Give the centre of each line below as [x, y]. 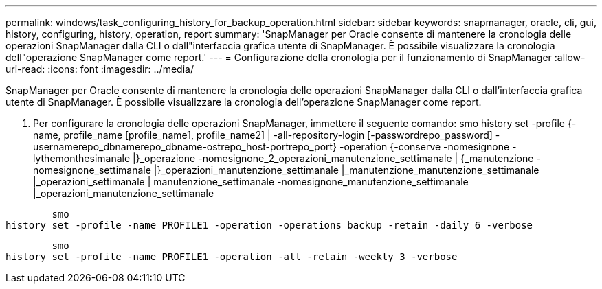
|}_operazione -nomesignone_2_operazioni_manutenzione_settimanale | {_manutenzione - [337, 158]
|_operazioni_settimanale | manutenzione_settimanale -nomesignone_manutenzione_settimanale [251, 182]
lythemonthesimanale [82, 158]
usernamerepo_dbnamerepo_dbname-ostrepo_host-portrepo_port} [185, 147]
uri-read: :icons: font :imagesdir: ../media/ [100, 69]
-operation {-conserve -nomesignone [425, 147]
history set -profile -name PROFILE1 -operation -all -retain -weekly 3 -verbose [232, 257]
